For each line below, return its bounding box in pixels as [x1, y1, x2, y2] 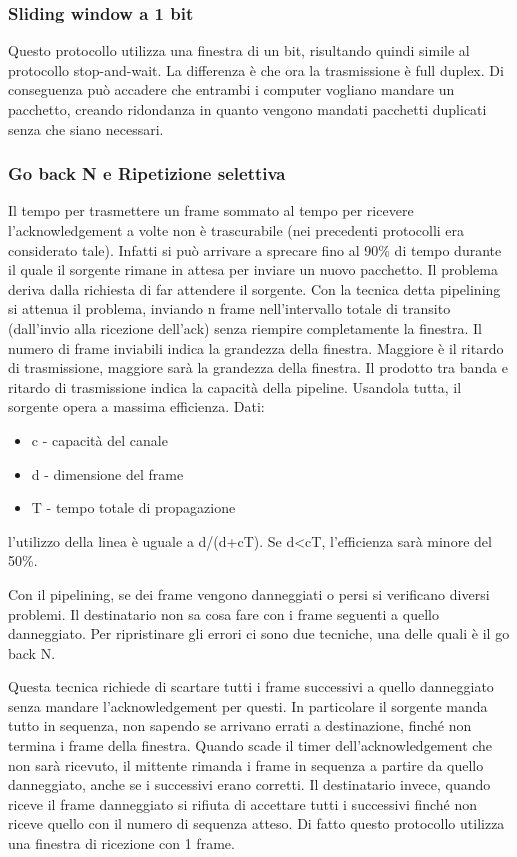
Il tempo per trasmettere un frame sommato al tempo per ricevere [8, 200, 414, 221]
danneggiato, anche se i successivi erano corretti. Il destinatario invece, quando [8, 774, 491, 795]
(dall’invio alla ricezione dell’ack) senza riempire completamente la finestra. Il [8, 317, 482, 338]
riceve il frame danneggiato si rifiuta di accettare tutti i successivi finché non [8, 793, 478, 814]
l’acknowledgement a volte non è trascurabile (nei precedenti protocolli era [8, 220, 465, 240]
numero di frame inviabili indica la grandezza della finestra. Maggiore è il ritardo [8, 337, 504, 358]
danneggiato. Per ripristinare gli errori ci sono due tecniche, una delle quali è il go [8, 623, 510, 644]
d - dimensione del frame [31, 463, 184, 484]
